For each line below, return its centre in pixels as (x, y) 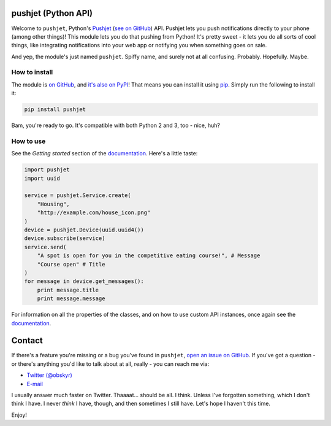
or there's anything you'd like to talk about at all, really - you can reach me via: (110, 364)
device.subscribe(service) (65, 238)
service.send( (45, 247)
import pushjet (47, 170)
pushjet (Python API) (52, 13)
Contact (27, 341)
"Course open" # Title (71, 264)
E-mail (35, 384)
